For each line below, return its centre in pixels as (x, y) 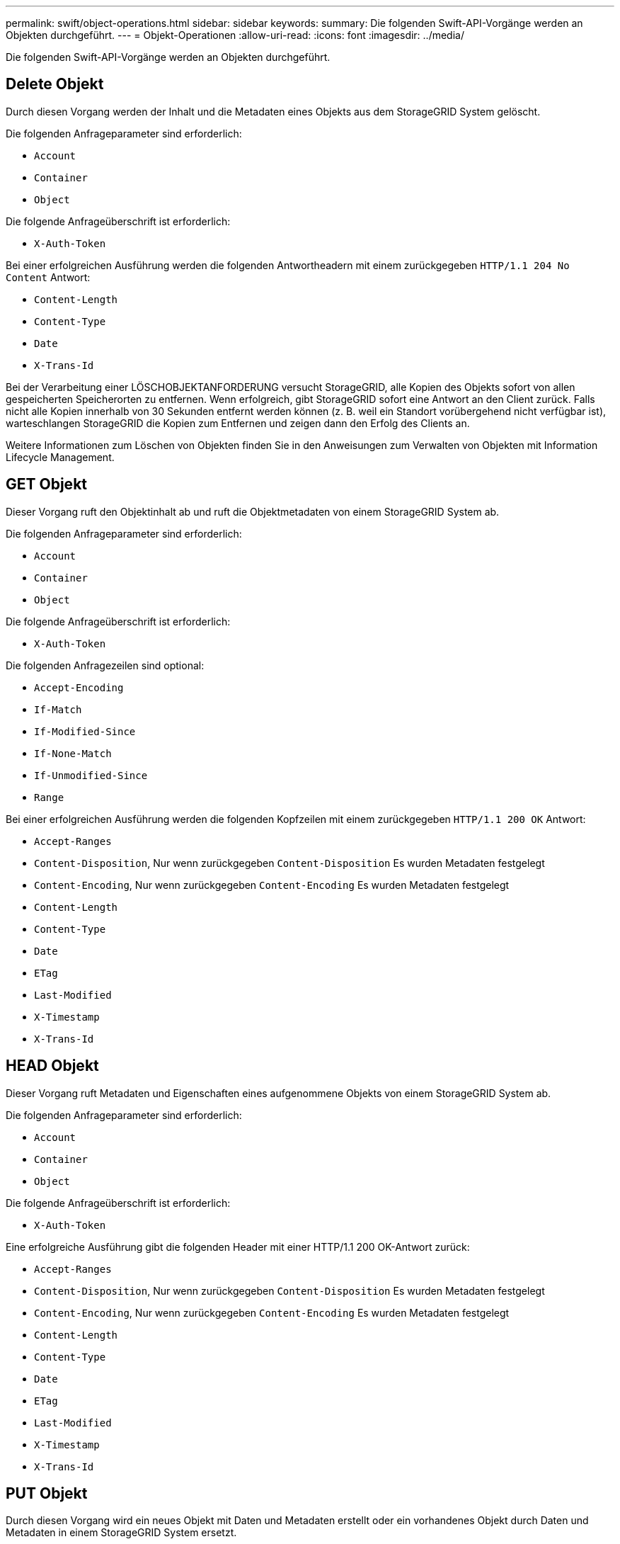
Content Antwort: (48, 277)
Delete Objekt (55, 84)
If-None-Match (73, 753)
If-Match (58, 709)
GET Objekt (46, 484)
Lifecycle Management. (60, 457)
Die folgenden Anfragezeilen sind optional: (105, 665)
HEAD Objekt (52, 1066)
